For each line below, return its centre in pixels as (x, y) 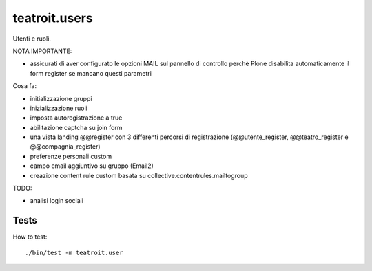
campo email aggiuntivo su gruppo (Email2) (92, 166)
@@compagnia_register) (65, 147)
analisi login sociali (57, 201)
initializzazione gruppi (61, 98)
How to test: (30, 237)
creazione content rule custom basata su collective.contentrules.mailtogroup (139, 175)
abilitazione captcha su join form (76, 127)
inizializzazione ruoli (59, 108)
